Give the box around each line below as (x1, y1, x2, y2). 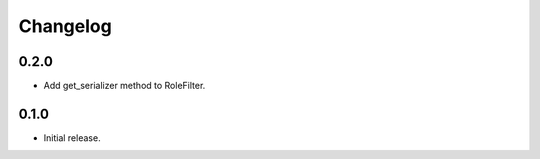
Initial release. (43, 131, 101, 144)
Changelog (18, 15, 112, 37)
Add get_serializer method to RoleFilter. (43, 80, 206, 92)
